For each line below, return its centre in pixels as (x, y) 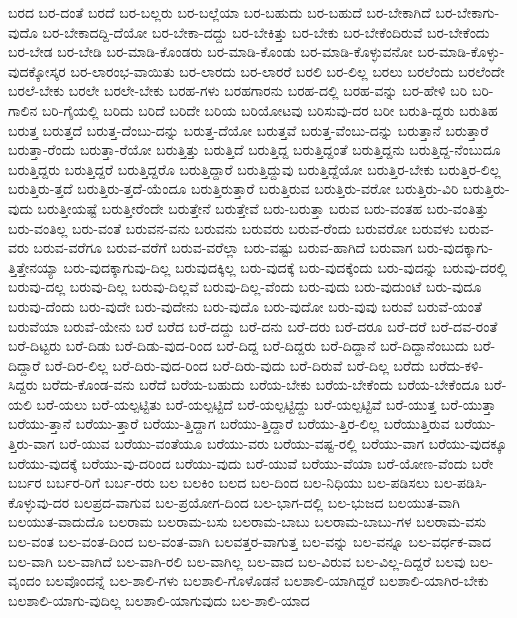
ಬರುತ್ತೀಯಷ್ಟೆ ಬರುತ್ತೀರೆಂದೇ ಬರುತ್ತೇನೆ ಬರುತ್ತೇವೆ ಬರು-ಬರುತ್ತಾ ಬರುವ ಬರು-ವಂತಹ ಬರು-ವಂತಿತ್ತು (263, 207)
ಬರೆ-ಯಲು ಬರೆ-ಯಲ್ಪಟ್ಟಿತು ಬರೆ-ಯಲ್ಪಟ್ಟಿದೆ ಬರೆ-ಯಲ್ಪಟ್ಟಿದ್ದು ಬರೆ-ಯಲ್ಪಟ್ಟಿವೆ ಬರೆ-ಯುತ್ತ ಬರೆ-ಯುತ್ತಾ (266, 403)
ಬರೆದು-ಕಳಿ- (456, 364)
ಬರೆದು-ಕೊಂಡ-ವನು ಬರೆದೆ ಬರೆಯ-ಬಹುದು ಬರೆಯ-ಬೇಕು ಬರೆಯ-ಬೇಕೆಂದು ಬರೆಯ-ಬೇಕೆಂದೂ (261, 384)
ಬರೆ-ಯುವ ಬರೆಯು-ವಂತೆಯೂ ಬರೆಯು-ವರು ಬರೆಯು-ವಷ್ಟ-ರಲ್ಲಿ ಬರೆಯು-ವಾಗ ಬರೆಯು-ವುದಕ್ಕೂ (283, 443)
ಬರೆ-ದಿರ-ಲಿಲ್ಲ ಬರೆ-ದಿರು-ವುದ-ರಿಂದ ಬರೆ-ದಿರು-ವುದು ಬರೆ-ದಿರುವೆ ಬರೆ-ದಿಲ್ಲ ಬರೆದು (234, 364)
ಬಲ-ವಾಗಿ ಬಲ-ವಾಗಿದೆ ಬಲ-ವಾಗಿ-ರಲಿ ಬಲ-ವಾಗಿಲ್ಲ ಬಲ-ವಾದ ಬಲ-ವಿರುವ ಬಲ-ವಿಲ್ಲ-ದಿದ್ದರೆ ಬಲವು (237, 560)
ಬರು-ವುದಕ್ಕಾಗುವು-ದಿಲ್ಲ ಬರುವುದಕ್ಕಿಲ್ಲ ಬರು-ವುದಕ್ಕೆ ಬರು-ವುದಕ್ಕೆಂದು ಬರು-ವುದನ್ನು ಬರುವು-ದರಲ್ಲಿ (285, 266)
